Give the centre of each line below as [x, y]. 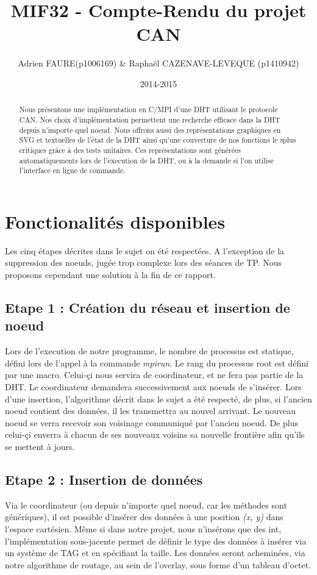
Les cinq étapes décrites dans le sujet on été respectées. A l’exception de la [145, 250]
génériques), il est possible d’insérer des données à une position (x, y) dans [144, 517]
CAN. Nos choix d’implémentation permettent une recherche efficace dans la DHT [150, 119]
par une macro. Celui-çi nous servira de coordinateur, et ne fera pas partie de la [154, 375]
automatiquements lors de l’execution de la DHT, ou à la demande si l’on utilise [146, 160]
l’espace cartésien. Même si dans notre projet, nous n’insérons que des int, [143, 528]
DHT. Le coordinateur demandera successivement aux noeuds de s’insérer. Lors [153, 386]
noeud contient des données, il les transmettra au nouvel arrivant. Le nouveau [151, 411]
